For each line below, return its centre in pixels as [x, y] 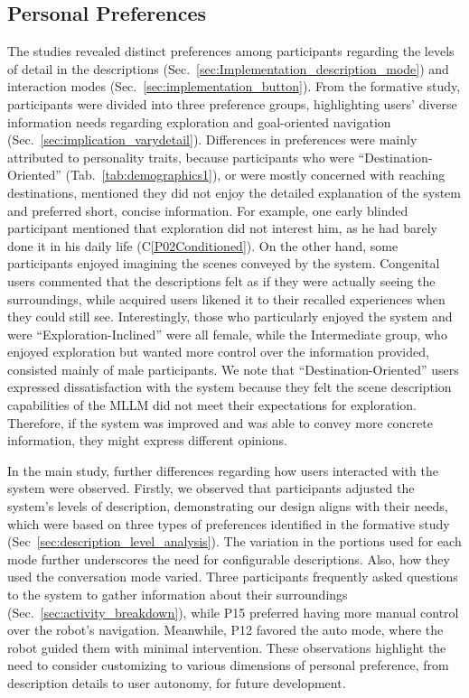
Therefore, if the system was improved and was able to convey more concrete [220, 422]
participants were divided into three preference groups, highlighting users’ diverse [232, 103]
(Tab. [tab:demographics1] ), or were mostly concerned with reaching [255, 175]
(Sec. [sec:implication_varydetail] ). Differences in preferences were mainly [212, 140]
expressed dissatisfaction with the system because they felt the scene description [230, 387]
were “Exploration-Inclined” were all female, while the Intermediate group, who [227, 334]
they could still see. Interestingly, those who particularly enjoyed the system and [230, 316]
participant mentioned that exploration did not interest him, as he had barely [222, 228]
